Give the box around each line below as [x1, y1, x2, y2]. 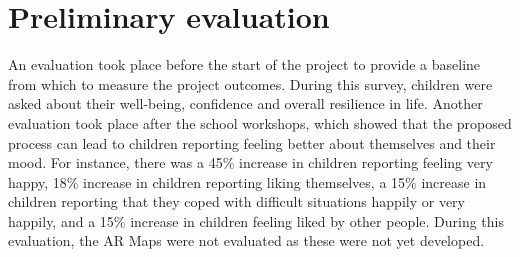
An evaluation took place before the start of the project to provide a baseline [8, 54, 481, 75]
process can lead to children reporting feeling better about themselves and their [8, 132, 496, 153]
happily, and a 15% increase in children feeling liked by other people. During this [8, 210, 505, 231]
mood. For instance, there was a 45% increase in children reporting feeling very [8, 152, 493, 173]
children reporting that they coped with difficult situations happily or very [8, 191, 465, 212]
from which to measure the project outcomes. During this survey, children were [8, 73, 493, 94]
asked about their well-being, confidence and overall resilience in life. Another [8, 93, 483, 114]
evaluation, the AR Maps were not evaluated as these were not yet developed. [8, 230, 485, 251]
